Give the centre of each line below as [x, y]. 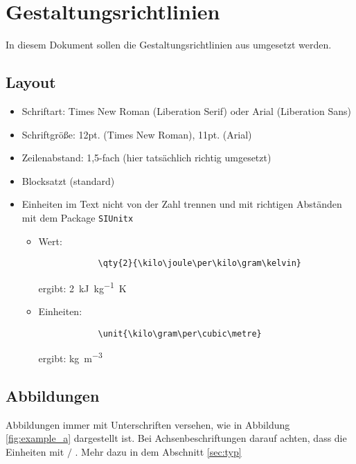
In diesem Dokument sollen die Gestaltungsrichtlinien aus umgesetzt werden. [169, 45]
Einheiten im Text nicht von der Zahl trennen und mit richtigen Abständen [182, 204]
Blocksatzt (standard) [68, 180]
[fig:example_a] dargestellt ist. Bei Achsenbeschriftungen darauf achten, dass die [176, 438]
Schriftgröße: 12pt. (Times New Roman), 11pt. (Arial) [137, 134]
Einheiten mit [35, 451]
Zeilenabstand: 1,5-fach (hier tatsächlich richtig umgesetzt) [146, 158]
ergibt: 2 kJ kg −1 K [82, 287]
